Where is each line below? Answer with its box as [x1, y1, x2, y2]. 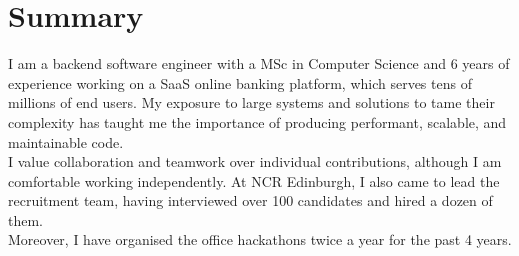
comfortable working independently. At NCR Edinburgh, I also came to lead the [8, 170, 500, 191]
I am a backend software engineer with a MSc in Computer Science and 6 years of [8, 53, 510, 74]
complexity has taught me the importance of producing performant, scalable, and [8, 111, 507, 132]
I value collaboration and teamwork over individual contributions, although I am [8, 151, 502, 172]
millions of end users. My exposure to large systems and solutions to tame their [8, 92, 495, 113]
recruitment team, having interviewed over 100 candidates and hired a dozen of [8, 190, 493, 211]
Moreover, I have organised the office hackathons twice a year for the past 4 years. [8, 229, 512, 250]
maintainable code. [8, 131, 124, 152]
